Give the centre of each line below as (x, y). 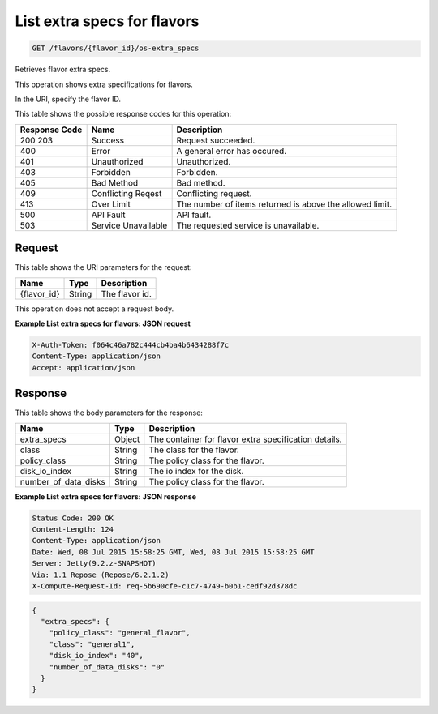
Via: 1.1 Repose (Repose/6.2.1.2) (101, 575)
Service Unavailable (129, 225)
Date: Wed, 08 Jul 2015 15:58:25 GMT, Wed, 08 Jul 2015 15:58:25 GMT (173, 552)
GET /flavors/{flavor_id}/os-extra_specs (116, 48)
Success (108, 140)
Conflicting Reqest (127, 193)
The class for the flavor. (194, 450)
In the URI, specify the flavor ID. (68, 99)
